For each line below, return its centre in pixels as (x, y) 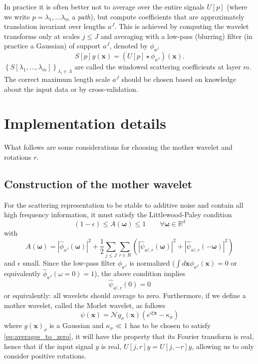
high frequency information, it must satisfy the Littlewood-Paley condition (118, 214)
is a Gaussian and (77, 325)
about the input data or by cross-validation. (71, 89)
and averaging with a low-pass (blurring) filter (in (177, 36)
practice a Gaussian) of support (52, 46)
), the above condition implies (140, 273)
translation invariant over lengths (55, 26)
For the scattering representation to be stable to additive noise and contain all (124, 204)
